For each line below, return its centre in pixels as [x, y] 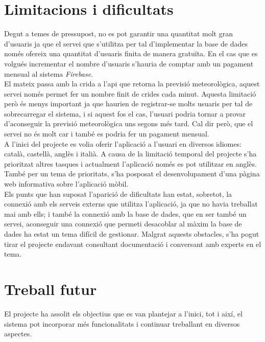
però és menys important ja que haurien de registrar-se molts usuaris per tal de [128, 104]
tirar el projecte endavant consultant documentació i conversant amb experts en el [133, 244]
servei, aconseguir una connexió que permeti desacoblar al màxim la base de [123, 224]
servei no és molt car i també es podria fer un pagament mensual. [107, 134]
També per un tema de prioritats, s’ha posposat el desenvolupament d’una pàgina [132, 174]
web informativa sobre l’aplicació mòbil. [66, 184]
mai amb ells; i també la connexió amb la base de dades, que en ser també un [125, 213]
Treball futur [51, 289]
